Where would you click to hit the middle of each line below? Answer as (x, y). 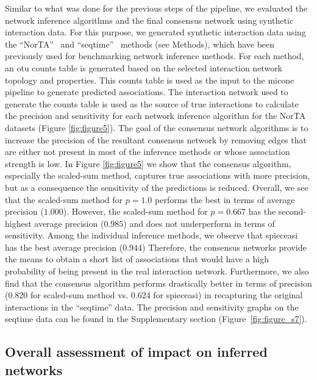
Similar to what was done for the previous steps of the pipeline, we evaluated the (156, 8)
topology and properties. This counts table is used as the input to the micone (150, 80)
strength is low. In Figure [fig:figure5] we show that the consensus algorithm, (148, 163)
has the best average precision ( (64, 247)
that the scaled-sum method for (64, 199)
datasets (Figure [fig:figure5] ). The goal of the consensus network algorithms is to (157, 127)
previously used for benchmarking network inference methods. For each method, (155, 56)
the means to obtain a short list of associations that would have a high (137, 259)
